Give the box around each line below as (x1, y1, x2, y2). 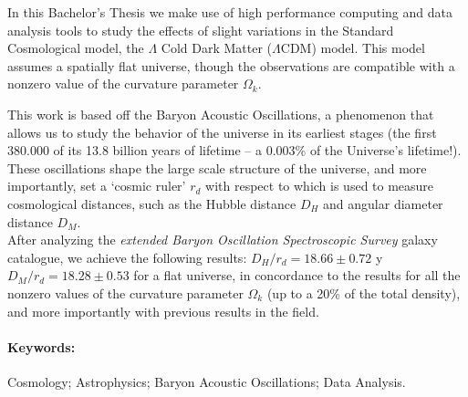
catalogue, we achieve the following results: (7, 247, 247, 266)
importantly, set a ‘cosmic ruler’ (7, 176, 186, 195)
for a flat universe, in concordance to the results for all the (133, 266, 461, 285)
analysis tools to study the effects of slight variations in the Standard (7, 20, 394, 39)
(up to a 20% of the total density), (266, 283, 461, 302)
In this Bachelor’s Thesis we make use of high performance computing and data (7, 3, 452, 21)
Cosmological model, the (7, 38, 144, 57)
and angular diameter (323, 193, 443, 213)
